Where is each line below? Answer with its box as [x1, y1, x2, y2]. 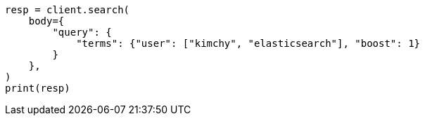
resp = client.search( [5, 4, 130, 15]
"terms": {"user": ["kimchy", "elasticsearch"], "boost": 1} [76, 38, 421, 49]
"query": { [52, 27, 112, 38]
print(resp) [5, 83, 70, 94]
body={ [28, 15, 65, 27]
